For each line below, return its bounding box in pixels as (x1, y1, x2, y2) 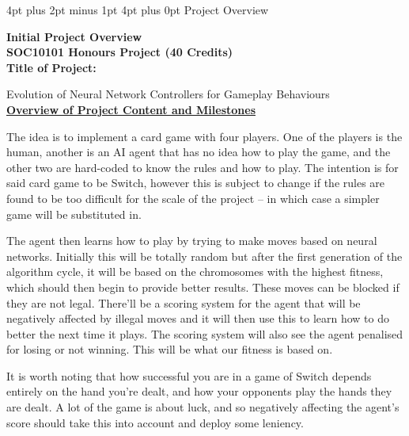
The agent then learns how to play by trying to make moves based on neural (6, 232, 377, 249)
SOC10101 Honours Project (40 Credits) (6, 44, 233, 60)
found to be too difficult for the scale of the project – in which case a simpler (6, 189, 380, 206)
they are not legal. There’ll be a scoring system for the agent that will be (6, 294, 361, 311)
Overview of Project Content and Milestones (6, 101, 256, 117)
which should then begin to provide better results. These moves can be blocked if (6, 278, 400, 295)
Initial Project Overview (6, 28, 142, 44)
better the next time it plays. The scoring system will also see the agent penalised (6, 325, 403, 342)
